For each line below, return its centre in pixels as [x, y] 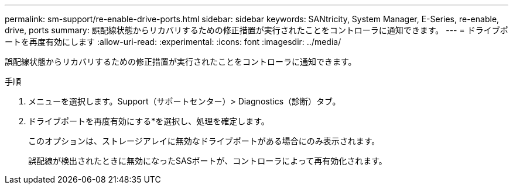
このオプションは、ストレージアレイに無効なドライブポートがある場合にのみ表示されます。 [204, 141]
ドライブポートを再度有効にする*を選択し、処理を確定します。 [149, 121]
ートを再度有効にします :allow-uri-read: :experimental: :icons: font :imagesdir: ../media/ [173, 42]
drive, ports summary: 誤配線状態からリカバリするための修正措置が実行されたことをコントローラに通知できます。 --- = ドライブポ [256, 30]
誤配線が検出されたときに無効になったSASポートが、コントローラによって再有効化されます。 [208, 161]
